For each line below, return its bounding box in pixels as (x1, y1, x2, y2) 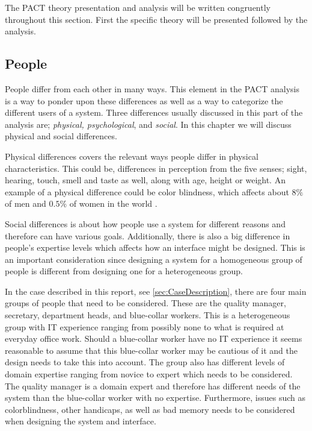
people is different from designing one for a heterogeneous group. (5, 265, 243, 277)
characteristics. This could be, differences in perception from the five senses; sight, (5, 162, 307, 174)
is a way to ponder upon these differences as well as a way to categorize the (5, 94, 283, 107)
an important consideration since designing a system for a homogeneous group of (5, 253, 302, 265)
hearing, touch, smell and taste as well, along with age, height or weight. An (5, 174, 286, 186)
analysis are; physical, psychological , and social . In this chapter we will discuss (5, 118, 292, 130)
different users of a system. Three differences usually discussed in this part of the (5, 106, 303, 119)
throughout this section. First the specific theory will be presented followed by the (5, 13, 308, 25)
